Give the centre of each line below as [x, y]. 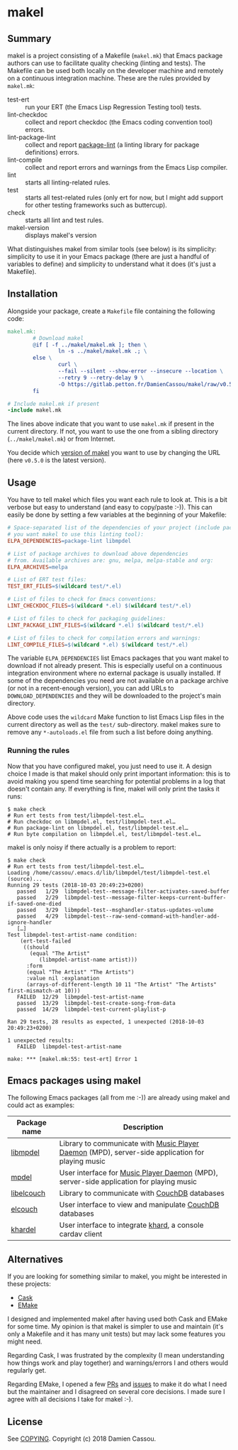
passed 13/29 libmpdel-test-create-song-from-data [96, 1003]
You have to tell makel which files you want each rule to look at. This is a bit [118, 500]
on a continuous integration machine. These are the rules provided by [109, 78]
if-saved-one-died [34, 903]
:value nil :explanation [63, 978]
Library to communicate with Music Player [129, 1143]
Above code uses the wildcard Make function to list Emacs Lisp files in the [116, 717]
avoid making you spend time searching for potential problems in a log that [117, 781]
